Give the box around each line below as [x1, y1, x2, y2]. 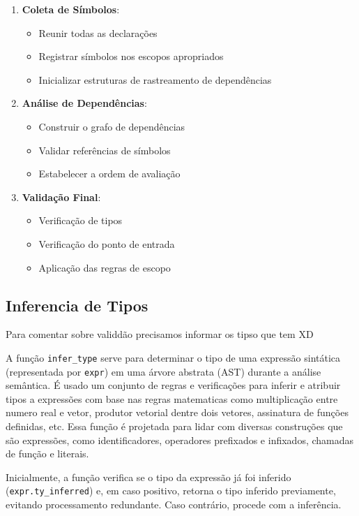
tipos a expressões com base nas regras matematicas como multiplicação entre [6, 391, 338, 406]
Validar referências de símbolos [38, 142, 171, 157]
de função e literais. [6, 446, 89, 461]
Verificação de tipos [38, 213, 123, 228]
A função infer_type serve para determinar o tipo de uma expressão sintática [6, 350, 341, 364]
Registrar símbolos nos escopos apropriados [38, 49, 224, 64]
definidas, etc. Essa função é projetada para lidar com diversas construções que [6, 419, 343, 434]
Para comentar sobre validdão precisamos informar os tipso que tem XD [6, 327, 314, 341]
